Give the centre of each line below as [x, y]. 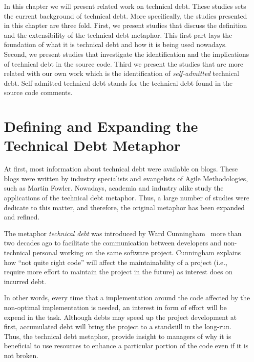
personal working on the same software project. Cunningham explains [137, 252]
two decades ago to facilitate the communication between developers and [113, 243]
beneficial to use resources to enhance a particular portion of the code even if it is [126, 346]
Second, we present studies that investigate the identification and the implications [127, 54]
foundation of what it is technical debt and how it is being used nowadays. [116, 44]
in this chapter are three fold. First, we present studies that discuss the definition [126, 25]
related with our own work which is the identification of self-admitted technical [122, 73]
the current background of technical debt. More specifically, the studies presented [126, 15]
